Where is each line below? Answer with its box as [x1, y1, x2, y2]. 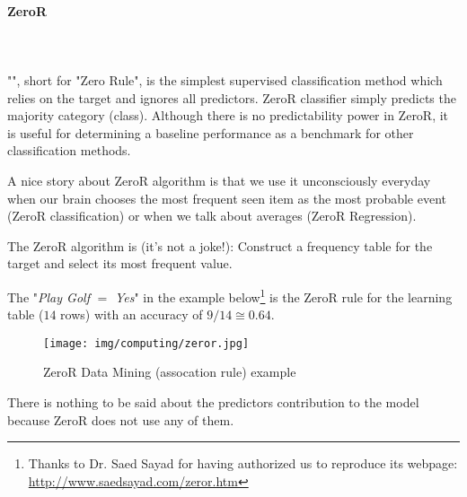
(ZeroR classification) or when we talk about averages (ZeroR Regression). [7, 206, 417, 225]
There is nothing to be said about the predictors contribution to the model [7, 393, 419, 412]
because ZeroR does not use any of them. [7, 410, 234, 429]
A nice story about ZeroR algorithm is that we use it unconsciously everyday [7, 170, 431, 189]
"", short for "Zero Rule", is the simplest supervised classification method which [7, 70, 443, 89]
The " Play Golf [7, 287, 90, 306]
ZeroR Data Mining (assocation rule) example [43, 362, 296, 381]
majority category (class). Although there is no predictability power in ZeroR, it [7, 106, 449, 125]
